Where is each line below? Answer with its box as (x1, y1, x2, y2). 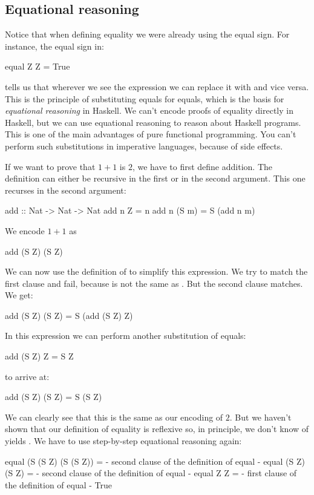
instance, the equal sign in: (5, 39, 104, 52)
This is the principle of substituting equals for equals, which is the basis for (5, 92, 284, 105)
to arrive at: (5, 370, 50, 382)
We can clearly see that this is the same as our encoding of (5, 410, 223, 423)
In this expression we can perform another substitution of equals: (5, 329, 246, 342)
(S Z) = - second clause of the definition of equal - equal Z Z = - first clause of (5, 467, 297, 479)
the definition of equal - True (5, 478, 113, 491)
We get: (5, 289, 33, 301)
